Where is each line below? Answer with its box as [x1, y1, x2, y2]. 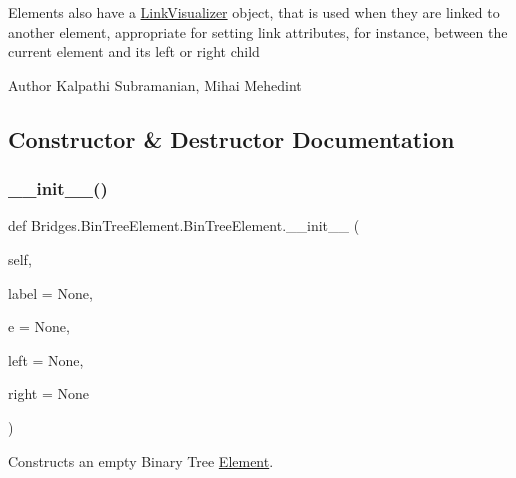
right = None [8, 383, 89, 404]
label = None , [8, 282, 93, 303]
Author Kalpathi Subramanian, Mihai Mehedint [8, 74, 302, 95]
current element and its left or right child [8, 41, 260, 62]
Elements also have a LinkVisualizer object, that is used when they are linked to [8, 2, 500, 22]
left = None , [8, 349, 84, 370]
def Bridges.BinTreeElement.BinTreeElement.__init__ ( [8, 215, 360, 236]
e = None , [8, 316, 70, 337]
